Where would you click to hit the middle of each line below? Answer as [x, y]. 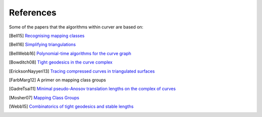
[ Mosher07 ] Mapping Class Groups [44, 97]
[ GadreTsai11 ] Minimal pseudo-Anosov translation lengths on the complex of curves [92, 89]
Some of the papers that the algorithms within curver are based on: [76, 27]
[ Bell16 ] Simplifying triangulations [42, 45]
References [33, 13]
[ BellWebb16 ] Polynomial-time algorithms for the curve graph [70, 53]
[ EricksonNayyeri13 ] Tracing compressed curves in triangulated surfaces [82, 71]
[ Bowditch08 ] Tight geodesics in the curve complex [61, 62]
